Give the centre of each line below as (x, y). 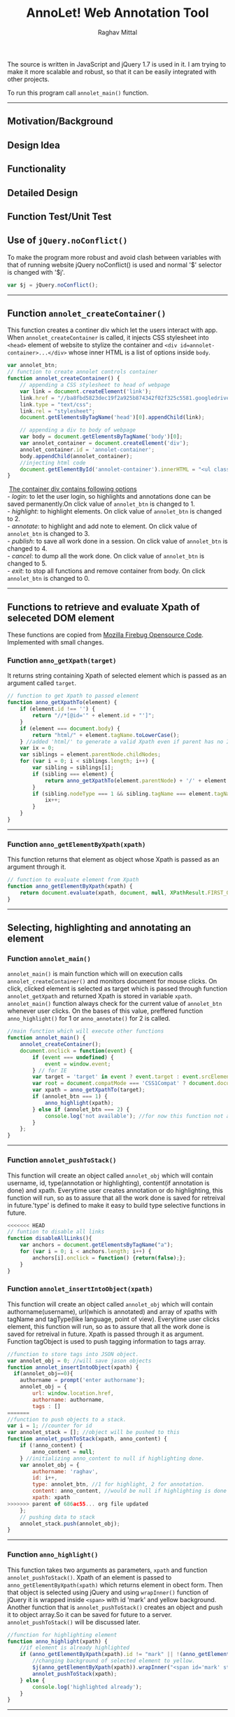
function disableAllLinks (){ (50, 1239)
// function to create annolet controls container (83, 372)
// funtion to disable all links (56, 1232)
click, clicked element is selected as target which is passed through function (117, 988)
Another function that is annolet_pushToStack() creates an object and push (115, 1607)
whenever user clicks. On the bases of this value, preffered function (105, 1011)
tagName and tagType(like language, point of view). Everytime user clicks (114, 1319)
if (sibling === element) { (73, 774)
